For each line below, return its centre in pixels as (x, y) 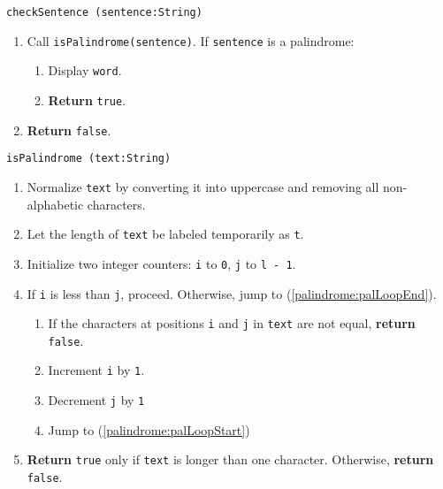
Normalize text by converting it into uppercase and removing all (203, 186)
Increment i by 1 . (96, 370)
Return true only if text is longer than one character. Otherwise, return (230, 459)
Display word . (85, 70)
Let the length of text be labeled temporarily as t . (165, 234)
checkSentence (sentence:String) (104, 12)
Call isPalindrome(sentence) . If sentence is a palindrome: (191, 40)
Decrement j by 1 (96, 400)
